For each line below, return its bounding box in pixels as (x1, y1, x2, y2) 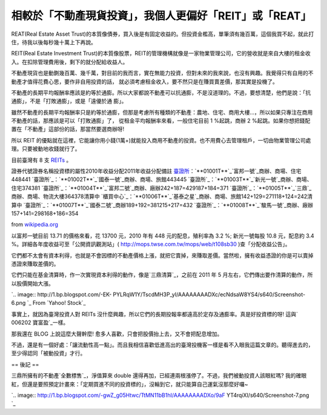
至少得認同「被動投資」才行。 (11, 350, 86, 357)
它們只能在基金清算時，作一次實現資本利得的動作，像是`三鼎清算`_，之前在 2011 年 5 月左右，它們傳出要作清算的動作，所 (11, 271, 313, 279)
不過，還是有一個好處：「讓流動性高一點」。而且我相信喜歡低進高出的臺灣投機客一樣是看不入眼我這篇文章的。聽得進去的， (11, 341, 314, 348)
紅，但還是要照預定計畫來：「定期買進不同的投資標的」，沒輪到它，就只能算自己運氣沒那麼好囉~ (11, 380, 248, 388)
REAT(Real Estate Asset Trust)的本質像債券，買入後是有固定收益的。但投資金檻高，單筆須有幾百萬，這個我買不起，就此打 (11, 30, 314, 38)
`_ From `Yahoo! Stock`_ (27, 299, 86, 307)
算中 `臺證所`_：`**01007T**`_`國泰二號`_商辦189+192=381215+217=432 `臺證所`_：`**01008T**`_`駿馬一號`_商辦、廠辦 (11, 201, 313, 208)
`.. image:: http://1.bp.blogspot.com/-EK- (11, 291, 112, 298)
